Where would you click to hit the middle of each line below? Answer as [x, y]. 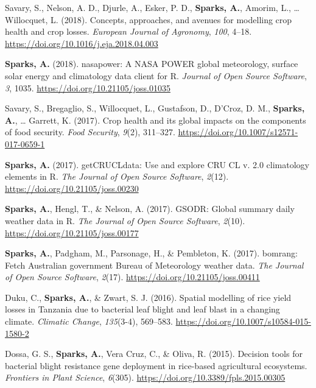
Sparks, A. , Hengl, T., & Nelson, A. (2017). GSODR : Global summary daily [150, 209]
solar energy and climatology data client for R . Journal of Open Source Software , [156, 75]
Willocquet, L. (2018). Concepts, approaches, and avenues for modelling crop [149, 19]
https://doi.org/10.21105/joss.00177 [72, 232]
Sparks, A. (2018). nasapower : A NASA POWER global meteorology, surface [152, 64]
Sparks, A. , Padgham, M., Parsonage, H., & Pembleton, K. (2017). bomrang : [151, 253]
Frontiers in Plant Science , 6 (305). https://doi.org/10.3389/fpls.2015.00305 [145, 377]
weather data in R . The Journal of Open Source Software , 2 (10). [125, 220]
